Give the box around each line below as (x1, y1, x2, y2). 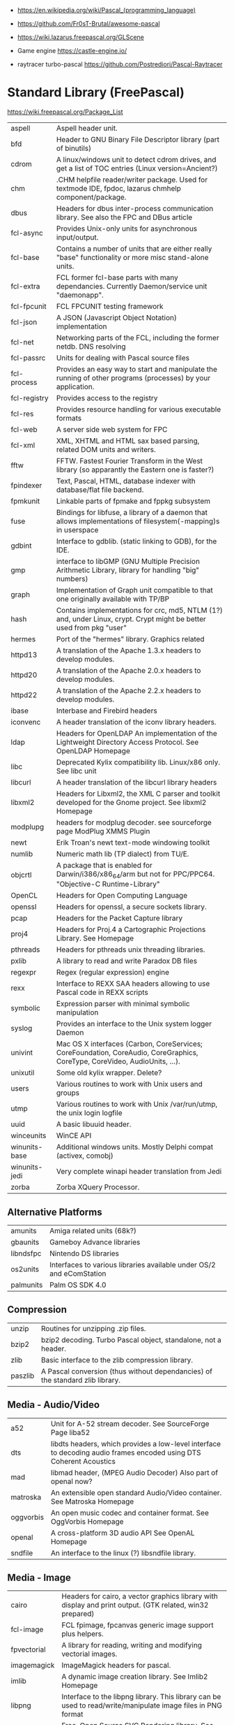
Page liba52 (50, 1427, 91, 1437)
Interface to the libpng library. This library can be (61, 1692, 221, 1702)
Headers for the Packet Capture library (56, 913, 183, 923)
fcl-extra (10, 281, 40, 291)
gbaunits (10, 1237, 40, 1246)
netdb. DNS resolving (56, 342, 127, 351)
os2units (10, 1264, 40, 1274)
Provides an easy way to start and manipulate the (56, 364, 217, 374)
